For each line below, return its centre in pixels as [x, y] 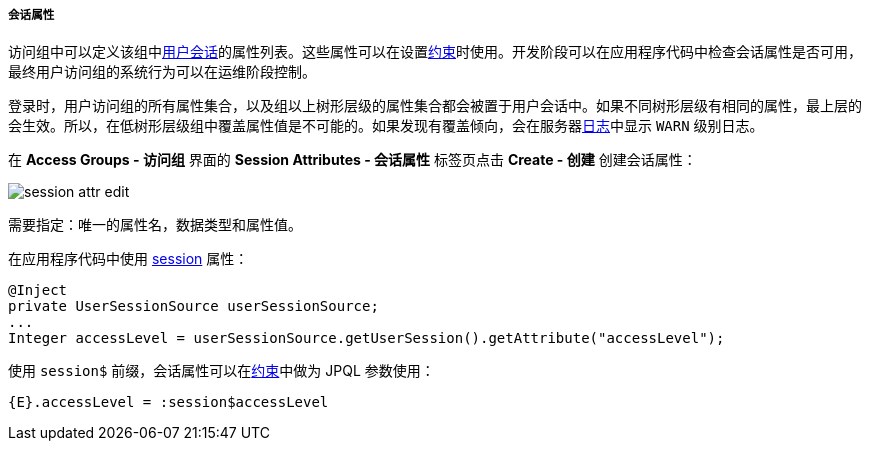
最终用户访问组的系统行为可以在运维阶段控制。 [162, 72]
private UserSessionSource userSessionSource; [193, 306]
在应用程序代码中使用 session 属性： [128, 259]
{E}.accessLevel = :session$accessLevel [168, 402]
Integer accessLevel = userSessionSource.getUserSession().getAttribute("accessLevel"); [366, 338]
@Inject [38, 290]
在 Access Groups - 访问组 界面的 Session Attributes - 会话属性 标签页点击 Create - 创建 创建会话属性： [352, 160]
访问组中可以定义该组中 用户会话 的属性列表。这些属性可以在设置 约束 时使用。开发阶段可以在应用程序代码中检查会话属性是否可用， [435, 52]
